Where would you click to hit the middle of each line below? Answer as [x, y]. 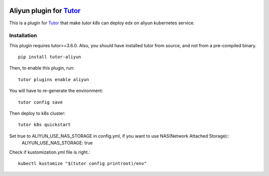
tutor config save [41, 102]
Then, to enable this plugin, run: [42, 68]
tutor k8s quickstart [44, 125]
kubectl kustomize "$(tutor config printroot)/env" [82, 163]
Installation [23, 36]
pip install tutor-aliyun [50, 57]
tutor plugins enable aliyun [54, 79]
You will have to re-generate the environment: [56, 91]
